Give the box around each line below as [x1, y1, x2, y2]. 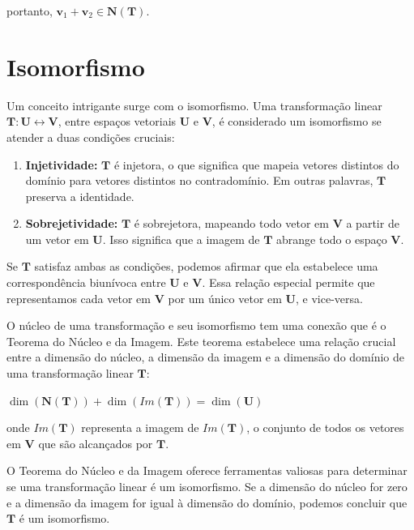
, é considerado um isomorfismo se [211, 113, 382, 130]
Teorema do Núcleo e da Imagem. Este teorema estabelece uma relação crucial [6, 332, 396, 349]
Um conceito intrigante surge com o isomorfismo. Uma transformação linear [6, 96, 382, 113]
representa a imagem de [81, 419, 199, 436]
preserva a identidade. [25, 187, 134, 204]
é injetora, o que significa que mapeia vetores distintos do [113, 156, 399, 173]
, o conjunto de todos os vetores [246, 419, 404, 436]
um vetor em [25, 230, 89, 247]
